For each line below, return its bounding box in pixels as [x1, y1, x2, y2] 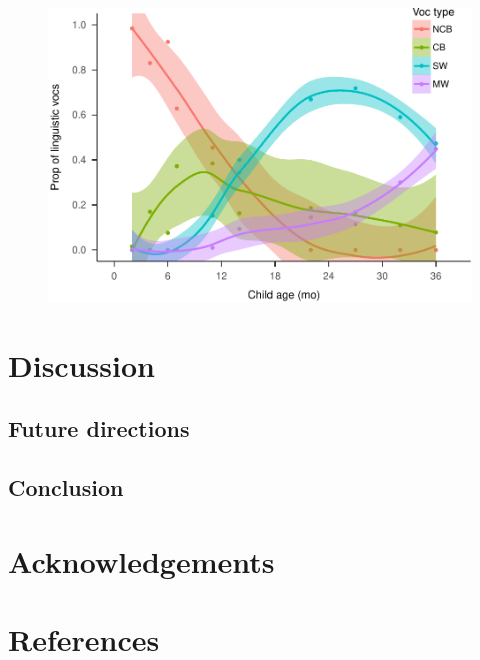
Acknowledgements [8, 540, 275, 581]
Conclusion [8, 472, 124, 503]
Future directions [8, 413, 190, 444]
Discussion [8, 344, 155, 385]
